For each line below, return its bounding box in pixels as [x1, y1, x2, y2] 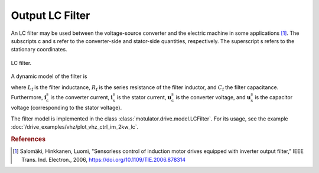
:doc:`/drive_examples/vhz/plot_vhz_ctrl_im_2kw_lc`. [11, 123, 139, 130]
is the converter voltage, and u [175, 93, 251, 100]
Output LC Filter [11, 9, 90, 22]
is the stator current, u [116, 93, 172, 100]
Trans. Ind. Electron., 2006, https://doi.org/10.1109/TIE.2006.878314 [21, 156, 186, 163]
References [11, 135, 46, 143]
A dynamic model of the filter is [11, 73, 87, 80]
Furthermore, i [11, 93, 47, 100]
